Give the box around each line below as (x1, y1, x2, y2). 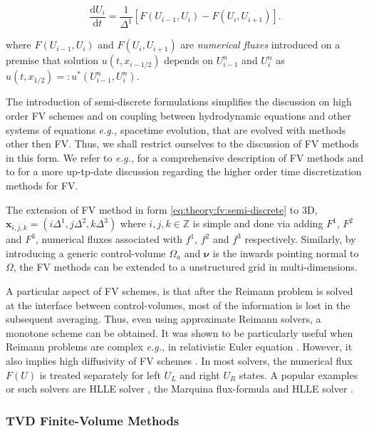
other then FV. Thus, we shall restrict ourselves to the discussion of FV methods (6, 136, 359, 151)
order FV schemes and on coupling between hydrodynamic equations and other (6, 108, 351, 123)
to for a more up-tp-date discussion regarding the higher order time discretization (6, 164, 362, 179)
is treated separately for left (39, 367, 161, 382)
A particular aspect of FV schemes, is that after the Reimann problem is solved (6, 283, 353, 298)
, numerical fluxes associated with (35, 232, 182, 246)
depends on (164, 53, 214, 68)
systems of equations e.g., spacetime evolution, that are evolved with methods (6, 122, 346, 137)
